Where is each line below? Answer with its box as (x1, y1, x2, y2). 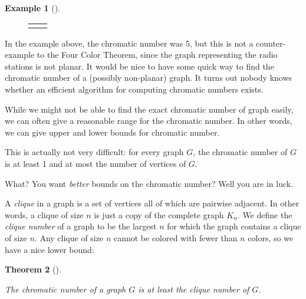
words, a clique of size (5, 208, 84, 221)
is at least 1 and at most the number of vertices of (5, 157, 186, 169)
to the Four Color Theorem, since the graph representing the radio (37, 48, 278, 61)
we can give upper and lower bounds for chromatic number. (5, 126, 220, 138)
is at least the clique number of (138, 282, 249, 295)
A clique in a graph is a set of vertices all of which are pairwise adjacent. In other (5, 197, 300, 209)
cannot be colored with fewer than (113, 231, 238, 244)
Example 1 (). (5, 2, 60, 14)
